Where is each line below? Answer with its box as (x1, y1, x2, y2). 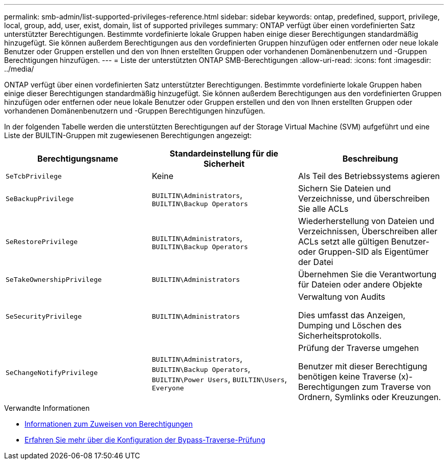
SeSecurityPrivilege (6, 312, 82, 320)
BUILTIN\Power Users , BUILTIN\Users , (151, 373, 287, 384)
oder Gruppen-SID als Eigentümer (298, 247, 429, 257)
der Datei (298, 257, 333, 267)
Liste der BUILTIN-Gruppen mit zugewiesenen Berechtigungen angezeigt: (4, 131, 252, 140)
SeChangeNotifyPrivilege (6, 368, 98, 377)
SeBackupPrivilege (6, 194, 74, 203)
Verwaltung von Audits (298, 292, 386, 302)
